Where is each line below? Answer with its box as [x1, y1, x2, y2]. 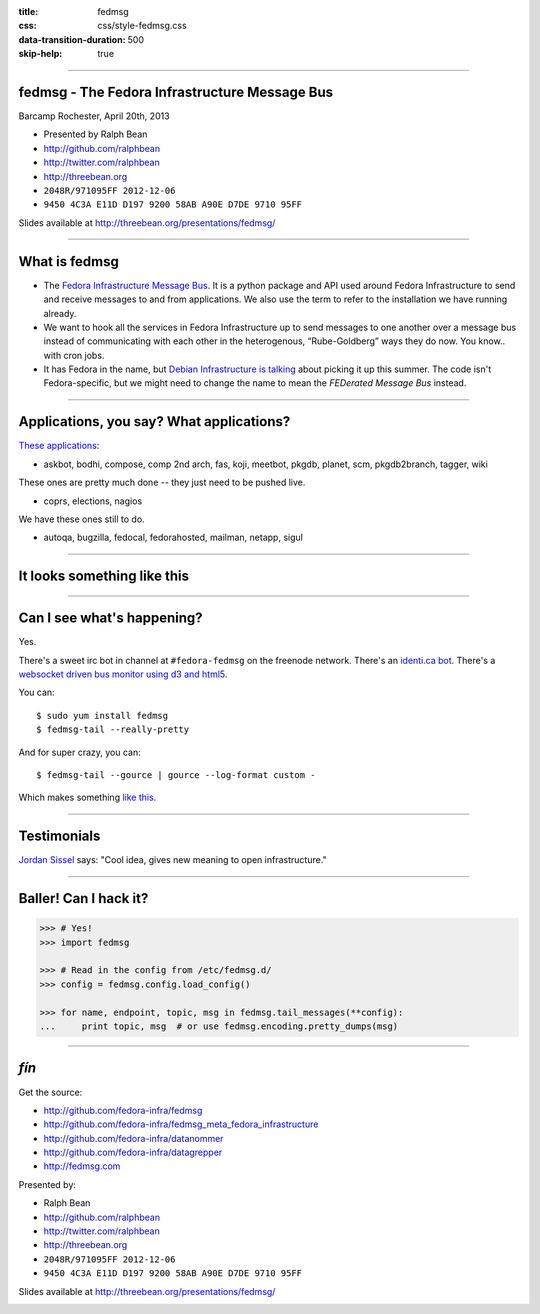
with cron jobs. [43, 349, 105, 361]
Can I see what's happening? [18, 610, 203, 627]
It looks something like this [18, 568, 190, 585]
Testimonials [18, 828, 101, 845]
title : [18, 6, 39, 17]
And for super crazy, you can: [18, 746, 142, 758]
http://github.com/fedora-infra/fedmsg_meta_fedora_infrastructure [43, 1118, 319, 1130]
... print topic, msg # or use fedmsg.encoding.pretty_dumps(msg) [39, 1021, 399, 1032]
